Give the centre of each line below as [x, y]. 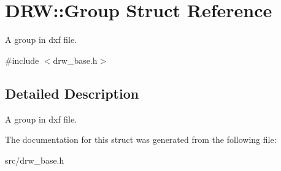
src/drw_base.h [35, 160]
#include [22, 60]
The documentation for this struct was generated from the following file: [141, 139]
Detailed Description [72, 93]
